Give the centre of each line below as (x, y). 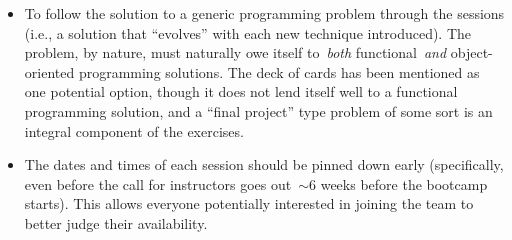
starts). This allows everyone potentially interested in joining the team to (249, 203)
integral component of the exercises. (134, 130)
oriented (49, 71)
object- (471, 52)
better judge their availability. (116, 222)
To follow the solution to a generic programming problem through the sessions (264, 13)
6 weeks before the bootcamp (398, 183)
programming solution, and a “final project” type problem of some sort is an (258, 110)
